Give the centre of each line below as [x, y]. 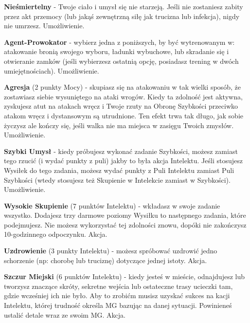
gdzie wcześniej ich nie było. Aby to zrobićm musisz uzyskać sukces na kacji [117, 295]
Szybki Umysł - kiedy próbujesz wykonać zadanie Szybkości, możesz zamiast [121, 151]
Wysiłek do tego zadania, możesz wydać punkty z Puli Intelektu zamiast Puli [119, 170]
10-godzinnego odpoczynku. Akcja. [56, 234]
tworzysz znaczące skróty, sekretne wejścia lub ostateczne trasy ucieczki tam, [118, 286]
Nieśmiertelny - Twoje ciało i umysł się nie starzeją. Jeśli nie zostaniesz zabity [124, 6]
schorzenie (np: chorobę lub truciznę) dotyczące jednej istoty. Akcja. [106, 260]
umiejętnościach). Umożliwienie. [52, 70]
